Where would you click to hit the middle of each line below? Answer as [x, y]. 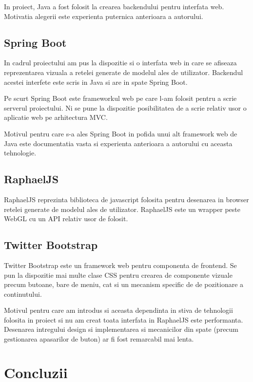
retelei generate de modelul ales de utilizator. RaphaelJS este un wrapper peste [122, 209]
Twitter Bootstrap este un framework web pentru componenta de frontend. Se [120, 265]
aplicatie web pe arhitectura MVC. [56, 117]
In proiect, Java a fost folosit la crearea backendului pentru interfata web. [114, 6]
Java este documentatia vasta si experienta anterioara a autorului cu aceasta [118, 143]
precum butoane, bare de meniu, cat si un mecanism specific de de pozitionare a [124, 284]
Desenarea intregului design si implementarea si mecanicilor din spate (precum [121, 329]
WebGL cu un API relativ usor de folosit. [66, 219]
